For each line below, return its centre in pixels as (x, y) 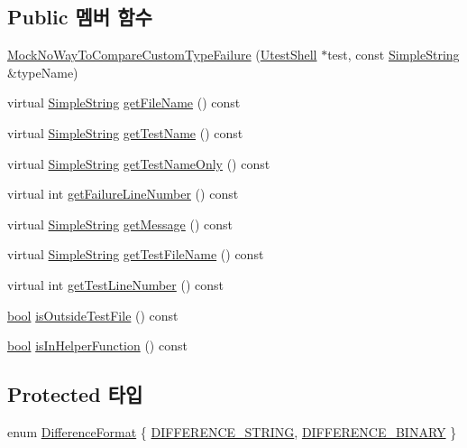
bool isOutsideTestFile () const (93, 315)
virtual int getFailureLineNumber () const (123, 194)
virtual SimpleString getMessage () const (120, 224)
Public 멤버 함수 (80, 17)
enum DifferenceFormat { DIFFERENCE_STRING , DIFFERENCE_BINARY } (232, 431)
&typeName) (43, 72)
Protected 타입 (75, 394)
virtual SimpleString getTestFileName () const (136, 254)
